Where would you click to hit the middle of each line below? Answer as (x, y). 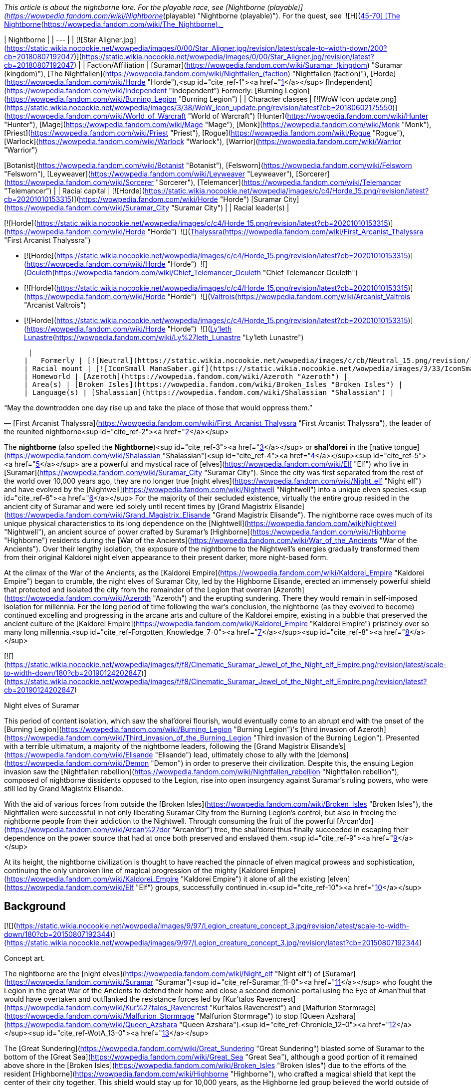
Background (35, 907)
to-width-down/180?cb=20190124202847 (73, 673)
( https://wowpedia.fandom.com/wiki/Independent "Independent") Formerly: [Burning (144, 91)
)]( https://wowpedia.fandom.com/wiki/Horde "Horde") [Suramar (176, 199)
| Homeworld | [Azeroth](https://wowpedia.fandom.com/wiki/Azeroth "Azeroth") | (186, 376)
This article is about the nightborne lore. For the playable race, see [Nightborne (135, 7)
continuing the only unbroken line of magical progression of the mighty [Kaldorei (136, 870)
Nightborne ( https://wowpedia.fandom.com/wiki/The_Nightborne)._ (114, 24)
